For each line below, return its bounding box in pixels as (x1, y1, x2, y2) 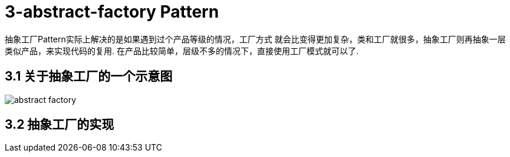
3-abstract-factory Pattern (5, 2, 219, 22)
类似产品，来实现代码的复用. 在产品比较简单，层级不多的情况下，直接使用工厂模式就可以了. (5, 45, 359, 56)
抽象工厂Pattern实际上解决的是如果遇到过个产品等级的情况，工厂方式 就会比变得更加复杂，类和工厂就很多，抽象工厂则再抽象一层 (5, 34, 506, 44)
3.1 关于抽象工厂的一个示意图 (5, 69, 173, 84)
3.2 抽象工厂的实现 (5, 117, 114, 132)
